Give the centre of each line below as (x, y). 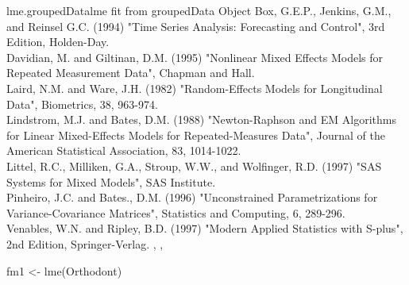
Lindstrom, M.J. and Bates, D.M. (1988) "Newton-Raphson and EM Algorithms (201, 119)
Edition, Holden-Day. (58, 42)
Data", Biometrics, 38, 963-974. (82, 104)
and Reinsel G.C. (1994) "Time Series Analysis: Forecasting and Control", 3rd (196, 26)
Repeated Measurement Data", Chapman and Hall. (131, 73)
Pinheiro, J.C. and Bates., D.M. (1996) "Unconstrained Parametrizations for (192, 197)
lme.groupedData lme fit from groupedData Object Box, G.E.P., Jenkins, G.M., (199, 10)
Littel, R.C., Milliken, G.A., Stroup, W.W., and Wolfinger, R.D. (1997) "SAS (194, 166)
